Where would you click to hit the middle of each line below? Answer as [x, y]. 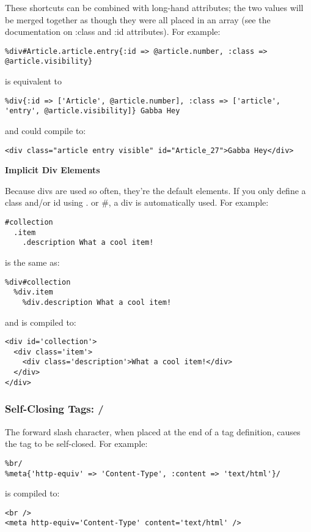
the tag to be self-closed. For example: [76, 444]
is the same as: [32, 262]
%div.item [33, 292]
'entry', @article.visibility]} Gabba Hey [93, 111]
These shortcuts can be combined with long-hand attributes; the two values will [154, 7]
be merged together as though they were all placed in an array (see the [138, 19]
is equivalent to [34, 81]
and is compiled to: [41, 322]
